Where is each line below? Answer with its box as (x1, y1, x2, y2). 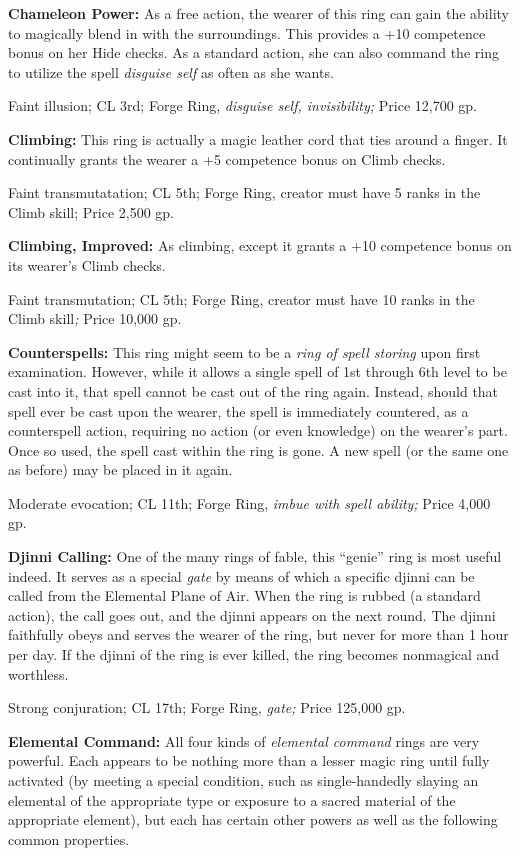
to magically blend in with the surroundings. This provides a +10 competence (8, 22, 486, 43)
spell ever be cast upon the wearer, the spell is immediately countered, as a (8, 400, 469, 421)
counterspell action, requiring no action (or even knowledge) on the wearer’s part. (8, 420, 508, 441)
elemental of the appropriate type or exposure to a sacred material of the (8, 789, 456, 810)
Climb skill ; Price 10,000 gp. (8, 308, 182, 329)
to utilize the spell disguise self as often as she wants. (8, 61, 334, 82)
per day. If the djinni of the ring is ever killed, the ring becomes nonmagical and (8, 644, 500, 665)
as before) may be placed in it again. (8, 459, 233, 480)
